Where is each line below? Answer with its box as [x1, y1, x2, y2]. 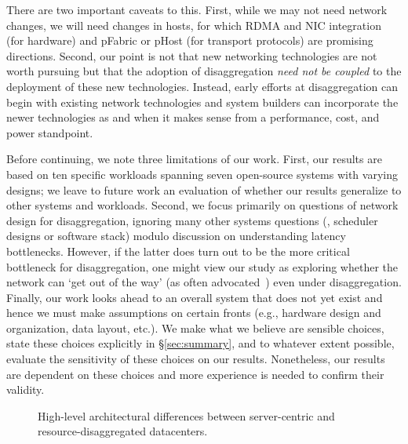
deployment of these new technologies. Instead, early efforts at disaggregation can [6, 78, 399, 94]
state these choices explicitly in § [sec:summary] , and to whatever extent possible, [6, 335, 395, 351]
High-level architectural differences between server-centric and [38, 407, 335, 424]
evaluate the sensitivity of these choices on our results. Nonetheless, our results [6, 351, 385, 367]
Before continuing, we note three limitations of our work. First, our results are [6, 151, 382, 167]
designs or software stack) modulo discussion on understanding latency [6, 227, 346, 244]
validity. [6, 381, 45, 398]
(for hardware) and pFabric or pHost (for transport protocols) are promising [6, 32, 373, 49]
